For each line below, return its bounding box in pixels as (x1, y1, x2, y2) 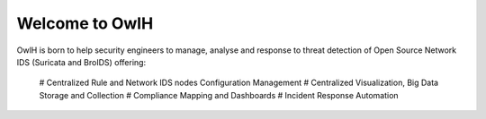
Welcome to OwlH (16, 13, 154, 33)
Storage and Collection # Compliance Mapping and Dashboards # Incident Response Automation (39, 89, 400, 100)
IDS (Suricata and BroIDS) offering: (16, 56, 147, 67)
